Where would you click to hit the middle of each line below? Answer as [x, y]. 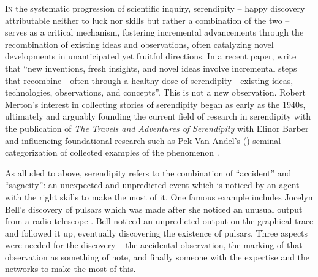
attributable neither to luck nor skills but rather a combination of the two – [147, 20]
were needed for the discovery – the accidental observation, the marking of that [154, 245]
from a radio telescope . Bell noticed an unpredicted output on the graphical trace [159, 221]
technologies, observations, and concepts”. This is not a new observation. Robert [155, 92]
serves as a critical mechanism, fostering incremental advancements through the [154, 32]
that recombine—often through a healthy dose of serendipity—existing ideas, [149, 80]
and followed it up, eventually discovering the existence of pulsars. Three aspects [157, 233]
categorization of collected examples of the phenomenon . [112, 152]
